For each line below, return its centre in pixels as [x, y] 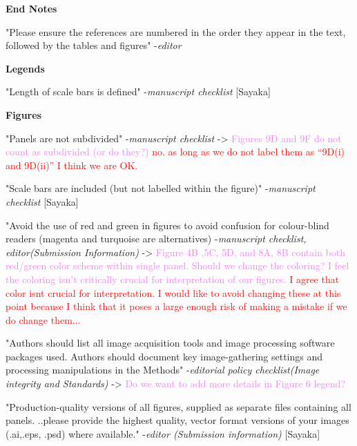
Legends [25, 68]
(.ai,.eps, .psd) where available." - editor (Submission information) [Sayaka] [163, 433]
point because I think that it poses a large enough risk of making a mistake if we [176, 306]
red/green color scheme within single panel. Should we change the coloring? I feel [177, 265]
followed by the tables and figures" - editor [94, 45]
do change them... [43, 319]
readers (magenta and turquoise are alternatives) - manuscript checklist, [156, 239]
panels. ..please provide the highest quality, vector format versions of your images [177, 420]
